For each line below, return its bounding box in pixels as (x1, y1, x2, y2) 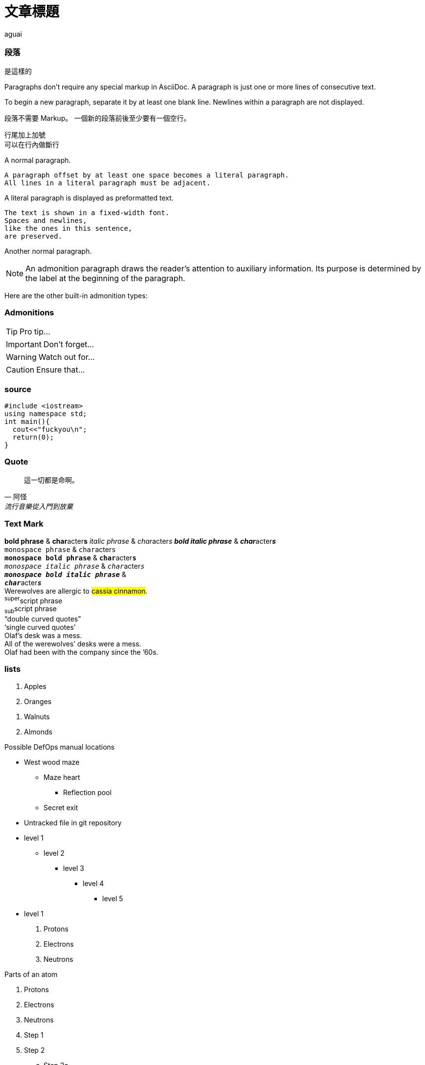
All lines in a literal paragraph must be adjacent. (4, 178, 211, 187)
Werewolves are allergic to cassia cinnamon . (4, 586, 148, 595)
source (4, 384, 32, 394)
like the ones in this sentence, (4, 224, 133, 232)
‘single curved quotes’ (4, 622, 76, 631)
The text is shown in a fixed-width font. (4, 208, 170, 217)
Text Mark (4, 519, 44, 529)
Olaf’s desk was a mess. (4, 631, 82, 640)
